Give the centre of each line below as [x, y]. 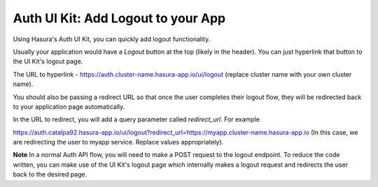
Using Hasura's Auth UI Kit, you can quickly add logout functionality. [112, 39]
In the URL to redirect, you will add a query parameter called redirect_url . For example [136, 119]
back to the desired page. [50, 174]
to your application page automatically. [69, 106]
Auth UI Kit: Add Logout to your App [119, 18]
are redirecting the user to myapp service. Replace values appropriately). [118, 142]
